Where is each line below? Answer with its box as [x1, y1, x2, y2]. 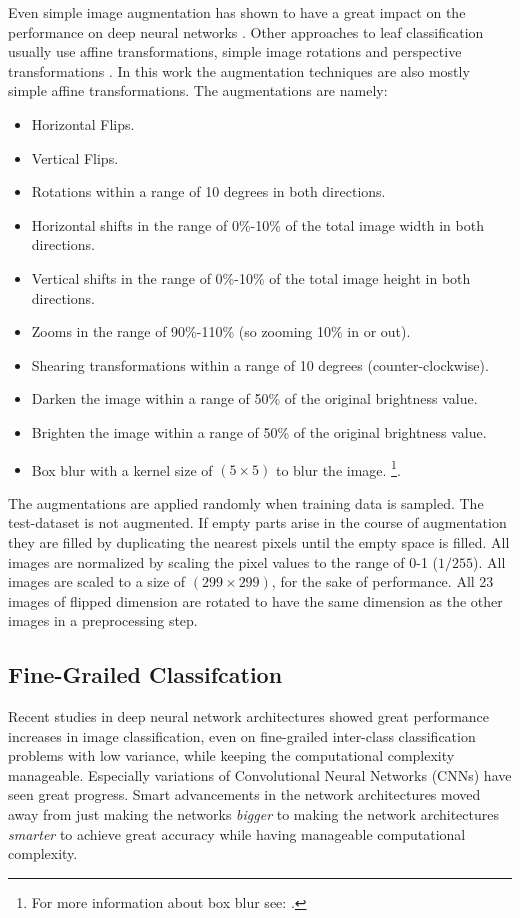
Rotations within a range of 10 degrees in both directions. [31, 181, 386, 202]
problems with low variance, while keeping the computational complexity [8, 745, 455, 766]
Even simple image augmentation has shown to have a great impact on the [8, 2, 466, 22]
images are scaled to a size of [8, 571, 186, 592]
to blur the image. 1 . [275, 456, 401, 480]
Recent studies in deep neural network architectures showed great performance [8, 706, 490, 727]
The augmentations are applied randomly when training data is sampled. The [8, 492, 484, 513]
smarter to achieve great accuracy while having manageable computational [8, 823, 466, 844]
